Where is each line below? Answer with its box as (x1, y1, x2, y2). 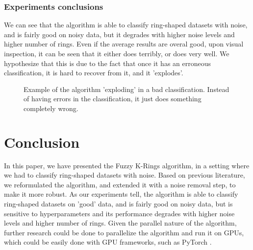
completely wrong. (24, 103, 78, 113)
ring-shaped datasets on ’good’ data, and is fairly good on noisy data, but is (4, 199, 233, 209)
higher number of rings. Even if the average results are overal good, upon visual (4, 39, 244, 49)
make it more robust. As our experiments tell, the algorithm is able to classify (4, 189, 238, 199)
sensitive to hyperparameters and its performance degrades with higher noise (4, 208, 235, 218)
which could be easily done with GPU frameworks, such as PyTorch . (4, 237, 212, 247)
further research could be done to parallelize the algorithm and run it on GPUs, (4, 227, 244, 237)
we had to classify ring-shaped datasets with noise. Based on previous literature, (4, 170, 245, 180)
